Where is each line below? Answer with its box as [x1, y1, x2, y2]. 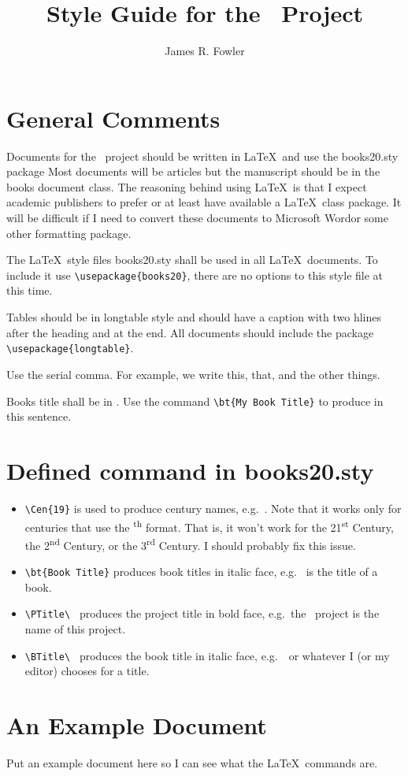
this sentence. [6, 408, 72, 425]
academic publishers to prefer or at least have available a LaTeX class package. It [6, 194, 402, 210]
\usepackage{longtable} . [6, 340, 134, 356]
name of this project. [24, 620, 126, 637]
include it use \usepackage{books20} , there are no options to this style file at [6, 266, 384, 283]
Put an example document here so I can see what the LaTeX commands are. [6, 754, 378, 770]
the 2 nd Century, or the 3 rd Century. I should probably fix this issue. [24, 534, 356, 553]
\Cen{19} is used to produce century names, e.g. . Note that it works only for [24, 499, 402, 516]
